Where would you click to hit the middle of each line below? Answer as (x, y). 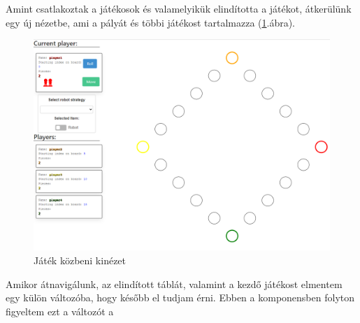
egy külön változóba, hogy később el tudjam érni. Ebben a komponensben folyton (180, 297)
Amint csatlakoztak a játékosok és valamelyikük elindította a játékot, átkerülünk (179, 8)
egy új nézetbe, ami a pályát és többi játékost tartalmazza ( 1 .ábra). (151, 22)
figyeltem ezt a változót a (60, 311)
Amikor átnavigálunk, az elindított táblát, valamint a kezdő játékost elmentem (174, 283)
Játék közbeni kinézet (80, 260)
